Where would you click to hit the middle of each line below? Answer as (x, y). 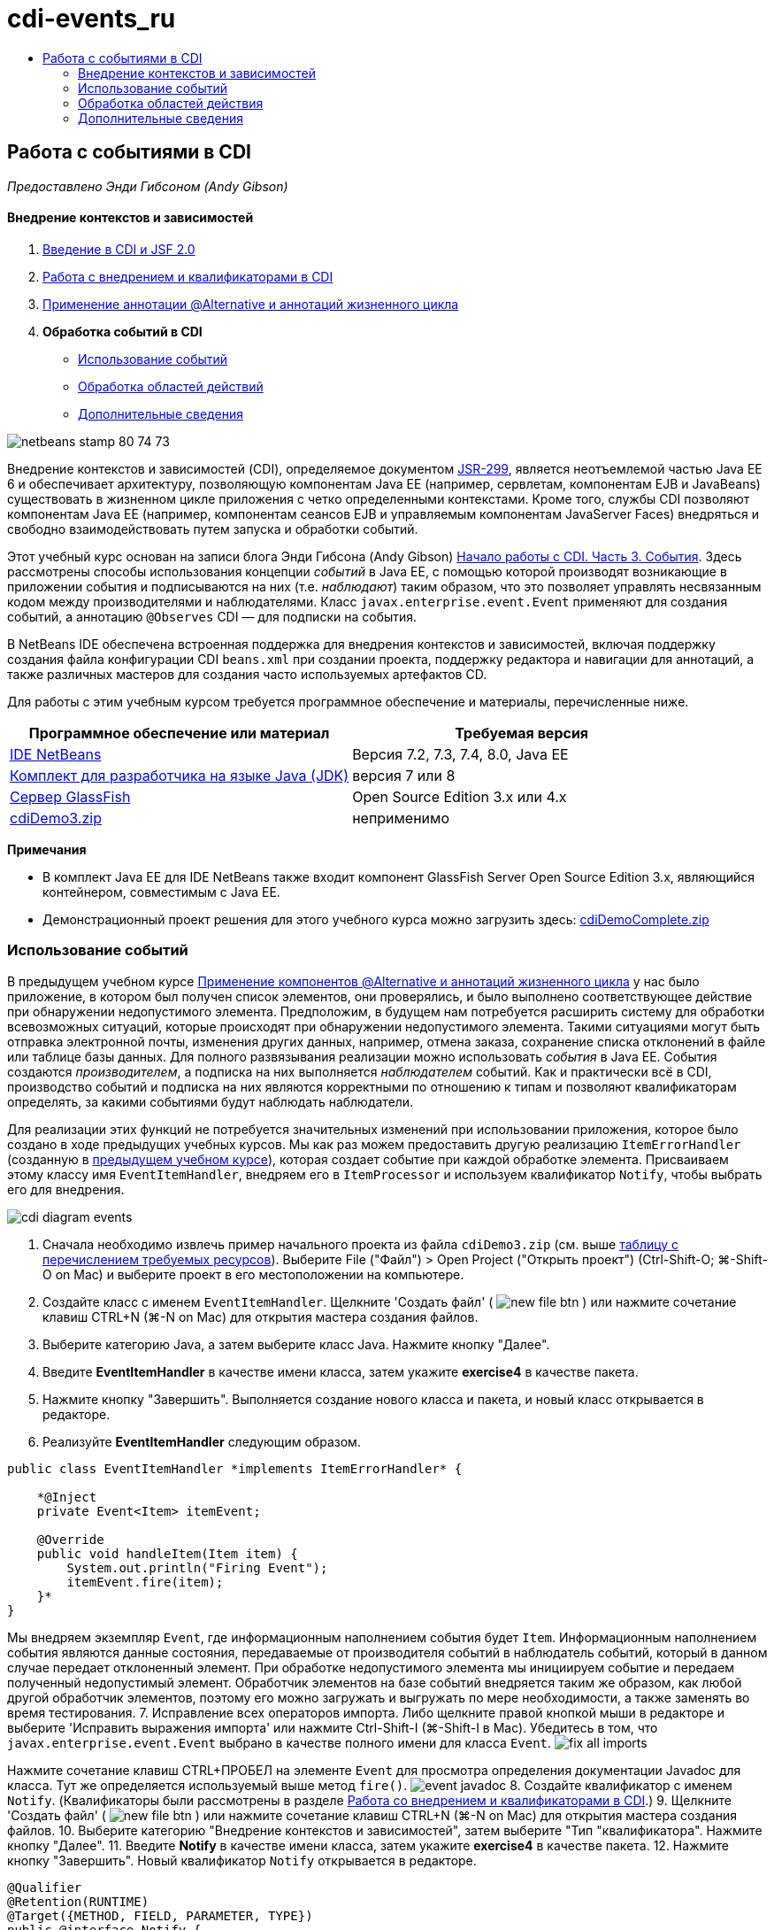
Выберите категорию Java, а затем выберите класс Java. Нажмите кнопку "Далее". (296, 1344)
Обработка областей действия (171, 103)
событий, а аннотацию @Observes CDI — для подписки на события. (212, 616)
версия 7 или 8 (404, 775)
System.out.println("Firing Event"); (197, 1567)
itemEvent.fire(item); (145, 1582)
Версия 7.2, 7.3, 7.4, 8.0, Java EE (460, 754)
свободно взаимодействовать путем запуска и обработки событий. (213, 529)
